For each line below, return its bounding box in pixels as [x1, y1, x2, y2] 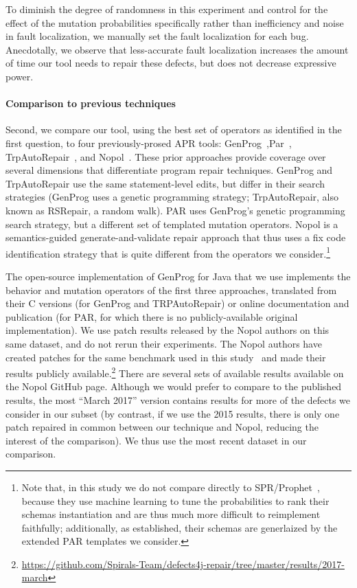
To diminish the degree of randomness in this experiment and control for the [5, 2, 328, 16]
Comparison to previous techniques [5, 96, 176, 111]
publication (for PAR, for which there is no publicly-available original [5, 309, 298, 324]
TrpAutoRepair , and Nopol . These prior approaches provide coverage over [5, 149, 326, 163]
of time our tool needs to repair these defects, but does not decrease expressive [5, 56, 336, 70]
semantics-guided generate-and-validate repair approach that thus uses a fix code [5, 230, 346, 245]
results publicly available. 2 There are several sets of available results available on [5, 364, 344, 380]
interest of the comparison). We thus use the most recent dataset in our [5, 433, 307, 447]
